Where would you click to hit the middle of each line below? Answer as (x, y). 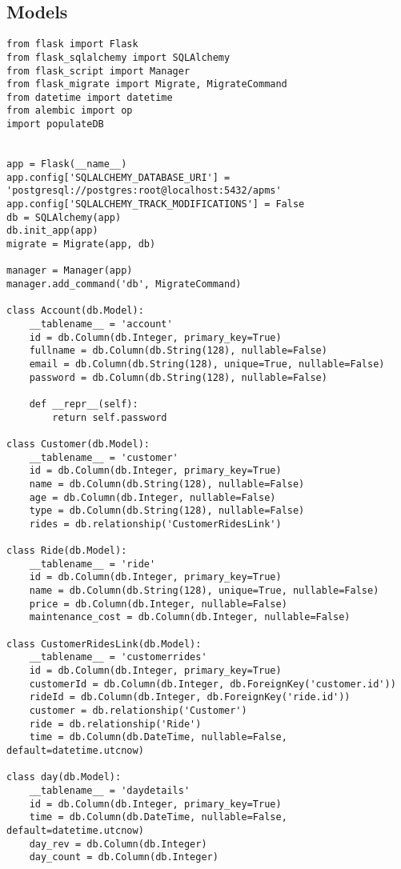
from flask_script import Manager (98, 71)
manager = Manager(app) (70, 271)
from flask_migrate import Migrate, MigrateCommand (147, 84)
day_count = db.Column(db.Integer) (124, 857)
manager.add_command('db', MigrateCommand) (124, 284)
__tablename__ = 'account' (101, 324)
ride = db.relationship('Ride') (115, 724)
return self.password (110, 417)
